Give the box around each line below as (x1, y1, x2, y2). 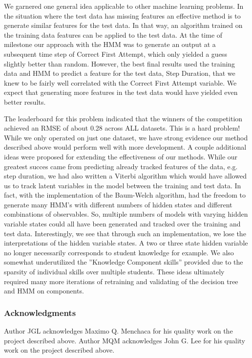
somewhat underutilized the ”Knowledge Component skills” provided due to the (4, 257, 243, 267)
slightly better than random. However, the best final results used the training (4, 58, 235, 68)
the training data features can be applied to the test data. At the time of (4, 29, 223, 40)
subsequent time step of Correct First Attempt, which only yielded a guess (4, 48, 227, 59)
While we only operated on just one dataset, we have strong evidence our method (4, 132, 248, 142)
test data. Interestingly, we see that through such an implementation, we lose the (4, 228, 246, 238)
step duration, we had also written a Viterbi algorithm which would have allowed (4, 171, 247, 181)
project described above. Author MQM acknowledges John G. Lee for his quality (4, 335, 246, 345)
